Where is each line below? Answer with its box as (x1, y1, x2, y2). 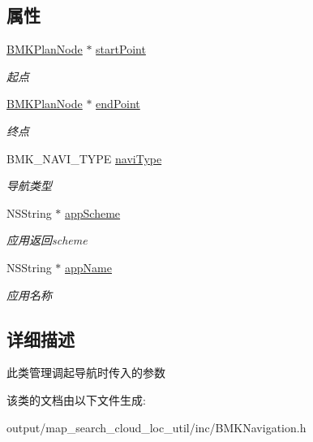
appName (65, 258, 112, 275)
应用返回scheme (6, 232, 88, 249)
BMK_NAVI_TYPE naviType (6, 149, 162, 167)
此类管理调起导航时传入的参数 (6, 364, 165, 381)
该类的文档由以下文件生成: (6, 391, 146, 408)
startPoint (96, 41, 146, 58)
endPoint (96, 95, 140, 112)
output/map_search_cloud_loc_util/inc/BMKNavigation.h (6, 418, 307, 435)
